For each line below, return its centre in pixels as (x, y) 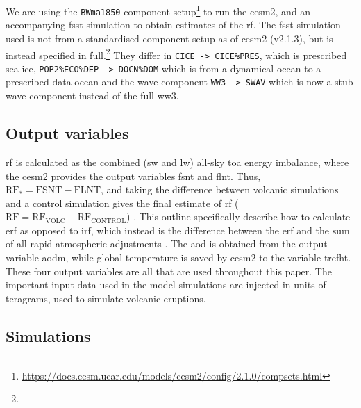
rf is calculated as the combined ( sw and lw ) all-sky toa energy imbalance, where (177, 162)
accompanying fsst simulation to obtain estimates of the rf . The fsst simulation (173, 25)
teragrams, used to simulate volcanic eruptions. (106, 298)
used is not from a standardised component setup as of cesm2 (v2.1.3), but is (169, 38)
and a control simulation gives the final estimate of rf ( (122, 203)
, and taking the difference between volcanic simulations (220, 189)
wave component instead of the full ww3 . (92, 96)
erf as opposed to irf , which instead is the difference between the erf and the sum (178, 230)
